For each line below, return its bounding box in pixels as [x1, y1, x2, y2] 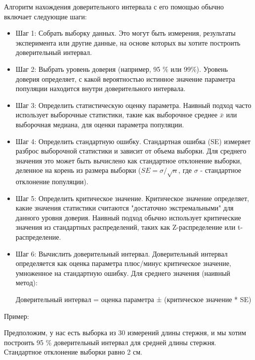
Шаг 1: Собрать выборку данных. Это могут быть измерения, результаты [15, 28, 236, 38]
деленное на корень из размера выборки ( [15, 165, 141, 175]
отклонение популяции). [15, 176, 88, 187]
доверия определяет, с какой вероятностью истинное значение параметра [15, 73, 235, 84]
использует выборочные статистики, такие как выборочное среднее [15, 109, 218, 120]
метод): [15, 277, 38, 288]
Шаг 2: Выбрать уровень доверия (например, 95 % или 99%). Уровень [15, 63, 228, 74]
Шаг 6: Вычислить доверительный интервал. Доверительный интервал [15, 248, 228, 258]
